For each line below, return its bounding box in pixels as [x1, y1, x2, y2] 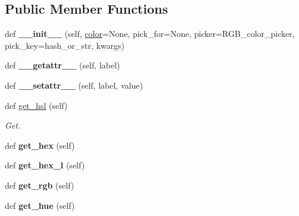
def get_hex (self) [5, 139, 75, 151]
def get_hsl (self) [5, 99, 68, 111]
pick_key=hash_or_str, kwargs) [5, 39, 125, 51]
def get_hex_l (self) [5, 159, 85, 171]
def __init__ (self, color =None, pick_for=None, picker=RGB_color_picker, [5, 27, 295, 40]
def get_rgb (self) [5, 179, 74, 191]
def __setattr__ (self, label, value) [5, 79, 143, 91]
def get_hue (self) [5, 199, 75, 211]
